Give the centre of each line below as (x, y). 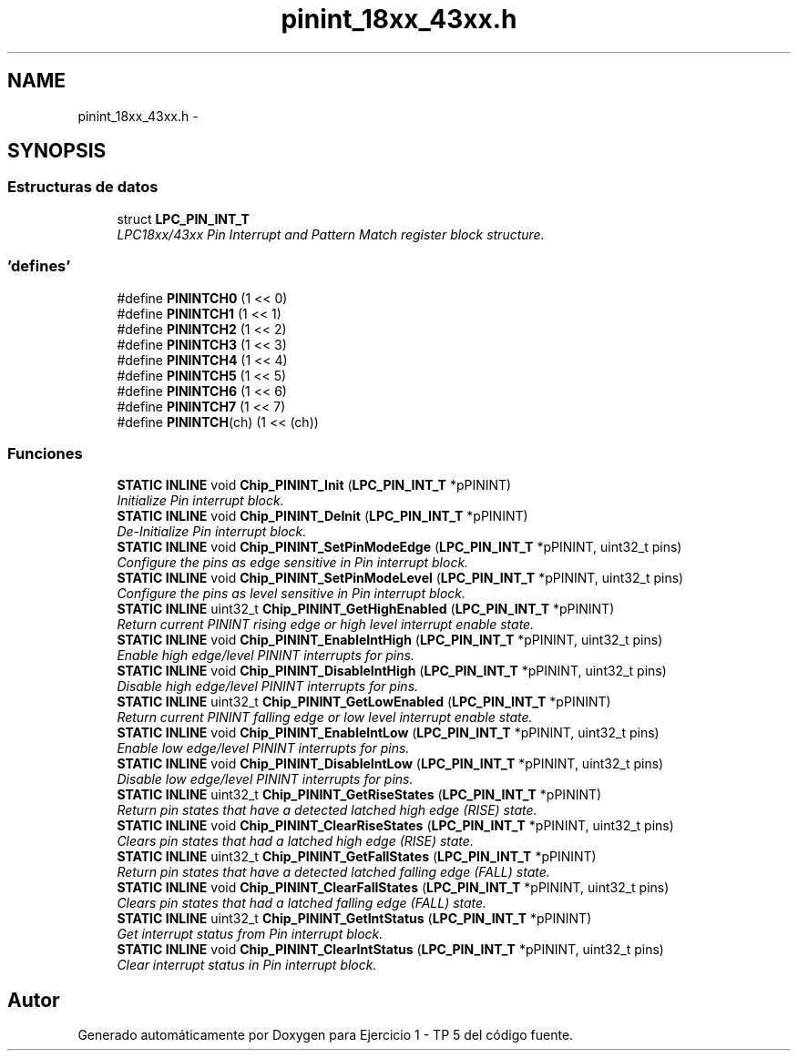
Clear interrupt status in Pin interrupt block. (247, 965)
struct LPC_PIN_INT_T (183, 219)
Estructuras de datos (83, 187)
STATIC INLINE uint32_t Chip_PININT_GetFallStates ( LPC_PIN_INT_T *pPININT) (357, 857)
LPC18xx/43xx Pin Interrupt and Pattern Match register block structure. (331, 234)
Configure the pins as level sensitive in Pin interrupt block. (292, 594)
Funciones (45, 453)
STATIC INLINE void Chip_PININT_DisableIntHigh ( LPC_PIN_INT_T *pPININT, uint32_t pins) (392, 671)
